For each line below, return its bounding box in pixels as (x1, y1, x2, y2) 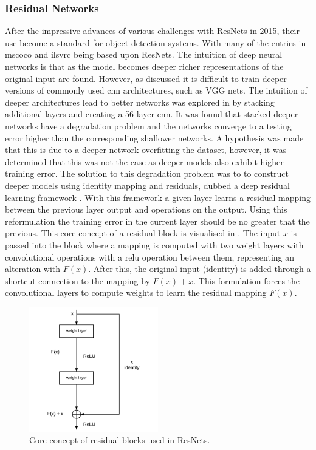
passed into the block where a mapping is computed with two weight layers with (5, 238, 304, 251)
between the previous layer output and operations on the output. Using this (5, 203, 287, 216)
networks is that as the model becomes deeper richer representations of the (5, 60, 284, 72)
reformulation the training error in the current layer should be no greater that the (5, 214, 310, 227)
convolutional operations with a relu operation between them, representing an (5, 250, 295, 263)
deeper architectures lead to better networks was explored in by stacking (5, 95, 275, 108)
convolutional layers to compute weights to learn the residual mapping (5, 286, 267, 299)
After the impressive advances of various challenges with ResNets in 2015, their (5, 24, 300, 37)
